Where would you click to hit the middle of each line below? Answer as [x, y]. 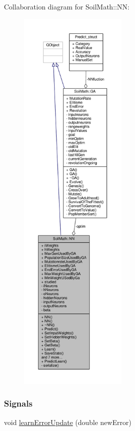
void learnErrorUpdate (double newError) [68, 422]
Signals [18, 403]
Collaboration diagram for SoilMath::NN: [67, 6]
